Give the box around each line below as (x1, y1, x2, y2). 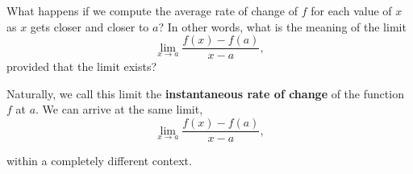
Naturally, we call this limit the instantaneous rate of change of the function (6, 85, 404, 101)
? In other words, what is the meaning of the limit (158, 18, 407, 35)
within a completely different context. (6, 152, 192, 169)
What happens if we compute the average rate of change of (6, 2, 298, 19)
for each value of (311, 2, 392, 19)
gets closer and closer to (30, 18, 149, 35)
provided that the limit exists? (6, 58, 157, 75)
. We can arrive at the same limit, (35, 101, 203, 118)
